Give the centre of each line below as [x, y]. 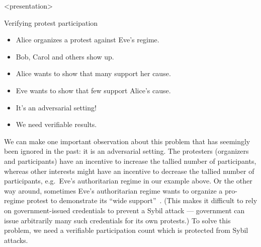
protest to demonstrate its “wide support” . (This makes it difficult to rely [142, 200]
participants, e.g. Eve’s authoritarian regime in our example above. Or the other [128, 181]
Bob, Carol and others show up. [65, 56]
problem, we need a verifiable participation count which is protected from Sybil [126, 230]
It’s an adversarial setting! [56, 107]
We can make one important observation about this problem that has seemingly [127, 141]
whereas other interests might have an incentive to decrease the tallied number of [129, 171]
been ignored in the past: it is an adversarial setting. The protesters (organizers [126, 151]
